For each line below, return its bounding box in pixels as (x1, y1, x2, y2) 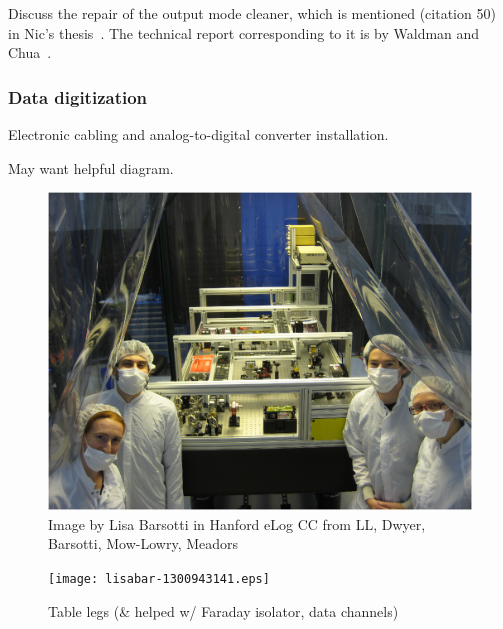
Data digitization (8, 84, 148, 109)
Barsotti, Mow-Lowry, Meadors (48, 533, 239, 554)
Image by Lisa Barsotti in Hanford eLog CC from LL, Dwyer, (48, 513, 426, 534)
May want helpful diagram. (8, 157, 174, 178)
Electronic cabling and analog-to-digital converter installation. (8, 124, 389, 144)
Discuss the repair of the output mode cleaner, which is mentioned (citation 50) (8, 3, 496, 23)
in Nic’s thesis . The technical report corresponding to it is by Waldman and (8, 22, 480, 43)
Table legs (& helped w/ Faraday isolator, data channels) (48, 600, 399, 621)
